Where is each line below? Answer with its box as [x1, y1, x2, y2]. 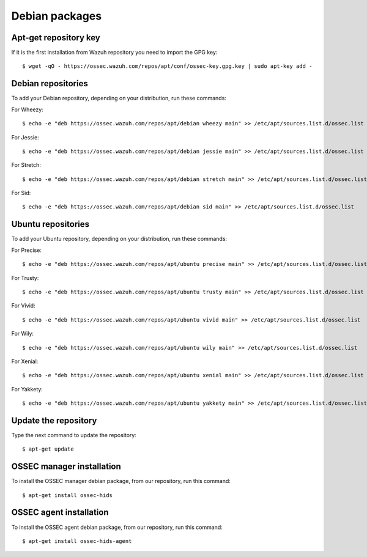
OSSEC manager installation [11, 462, 122, 472]
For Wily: [11, 330, 34, 338]
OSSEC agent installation [11, 507, 109, 518]
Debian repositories [11, 78, 88, 89]
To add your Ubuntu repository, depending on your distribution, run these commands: [11, 235, 228, 243]
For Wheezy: [11, 106, 44, 113]
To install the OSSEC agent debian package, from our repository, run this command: [11, 523, 223, 531]
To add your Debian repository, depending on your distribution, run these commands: [11, 95, 226, 102]
